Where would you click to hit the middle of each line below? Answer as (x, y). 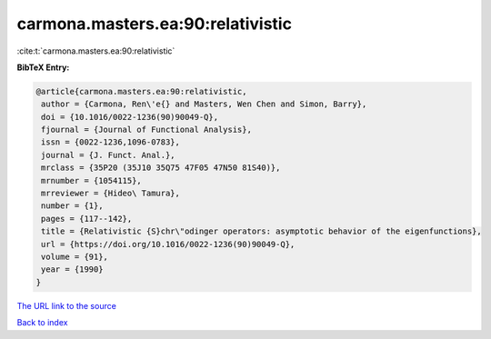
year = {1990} (72, 269)
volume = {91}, (75, 257)
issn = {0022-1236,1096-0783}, (111, 142)
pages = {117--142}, (87, 219)
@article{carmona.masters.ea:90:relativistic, (141, 91)
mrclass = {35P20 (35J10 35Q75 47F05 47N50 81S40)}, (161, 168)
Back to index (42, 323)
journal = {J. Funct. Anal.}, (109, 155)
